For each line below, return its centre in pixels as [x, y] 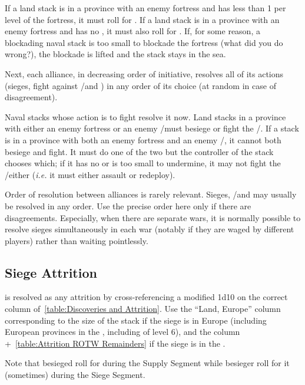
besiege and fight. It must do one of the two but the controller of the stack [139, 151]
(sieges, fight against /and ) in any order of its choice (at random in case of [140, 85]
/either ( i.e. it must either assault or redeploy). [90, 174]
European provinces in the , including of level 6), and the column [122, 332]
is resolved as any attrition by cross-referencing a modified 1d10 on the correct [146, 297]
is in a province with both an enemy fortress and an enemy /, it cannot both [143, 139]
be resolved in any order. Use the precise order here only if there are [128, 205]
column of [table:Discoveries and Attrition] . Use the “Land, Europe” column [143, 309]
